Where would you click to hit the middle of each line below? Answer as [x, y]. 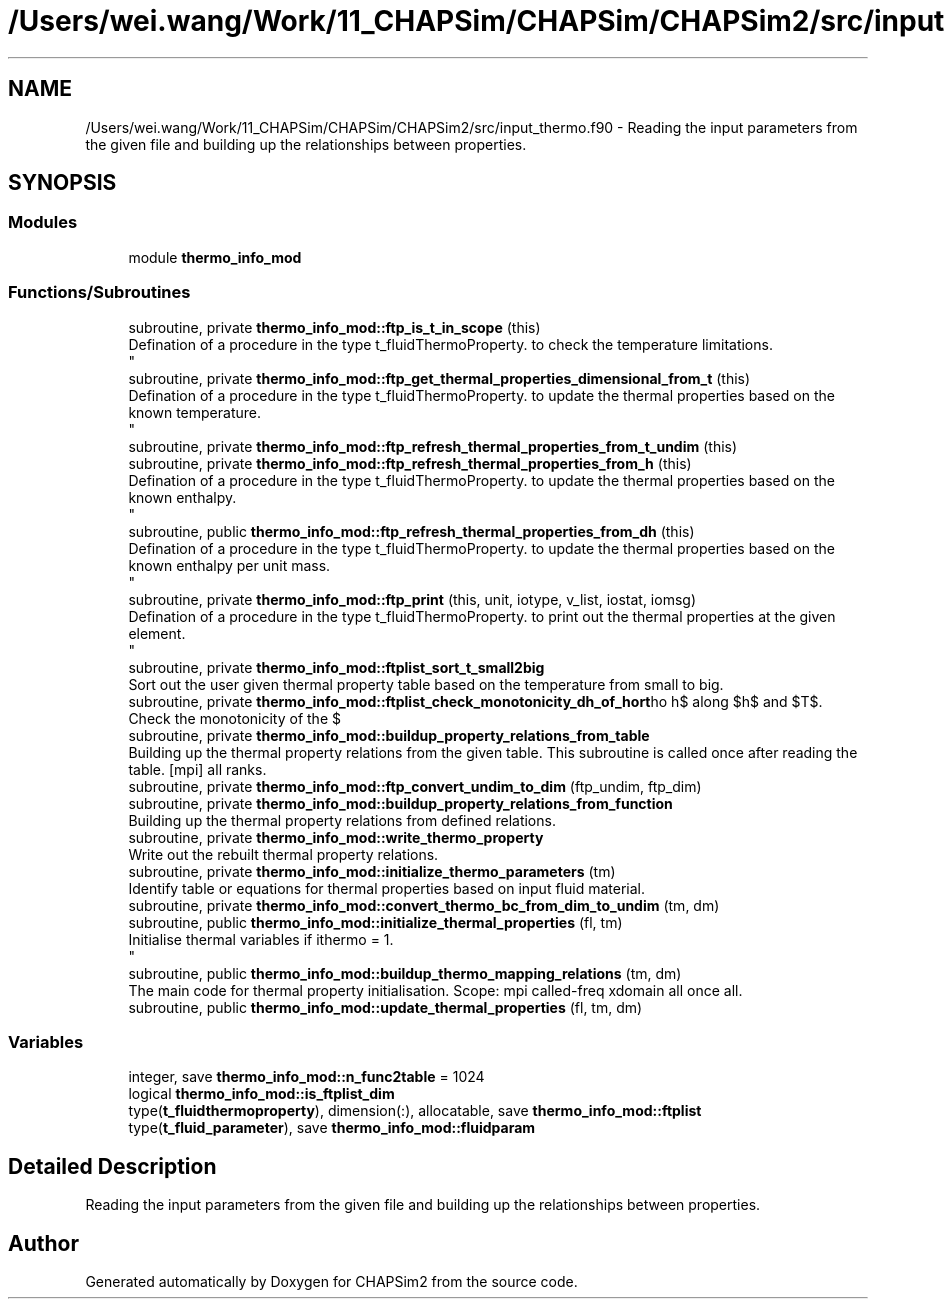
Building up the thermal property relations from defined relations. [342, 820]
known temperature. [194, 412]
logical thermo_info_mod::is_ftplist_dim [261, 1094]
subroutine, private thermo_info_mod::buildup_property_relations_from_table [389, 735]
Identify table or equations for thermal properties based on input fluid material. [386, 888]
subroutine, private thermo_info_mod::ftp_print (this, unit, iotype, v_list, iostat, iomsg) [412, 599]
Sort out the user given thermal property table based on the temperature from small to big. [426, 684]
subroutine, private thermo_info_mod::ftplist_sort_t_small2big [336, 667]
